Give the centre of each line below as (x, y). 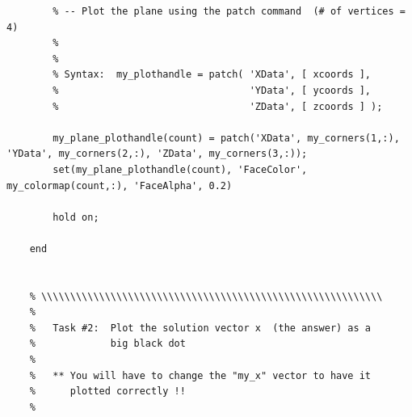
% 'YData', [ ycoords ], (212, 90)
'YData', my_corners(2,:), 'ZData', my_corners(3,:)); (157, 154)
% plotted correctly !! (107, 392)
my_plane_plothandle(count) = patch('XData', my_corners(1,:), (226, 138)
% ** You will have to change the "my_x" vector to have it (200, 375)
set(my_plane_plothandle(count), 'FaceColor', (180, 169)
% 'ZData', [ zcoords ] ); (218, 106)
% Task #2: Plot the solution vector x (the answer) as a (200, 328)
